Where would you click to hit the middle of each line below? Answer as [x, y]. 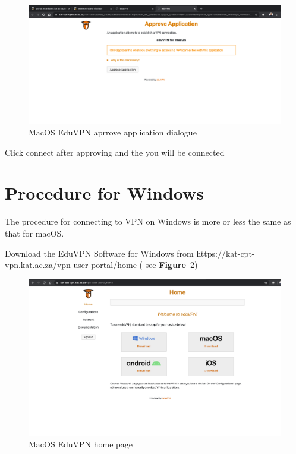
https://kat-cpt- [226, 253]
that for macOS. [34, 233]
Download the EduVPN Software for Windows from [99, 253]
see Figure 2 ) [171, 265]
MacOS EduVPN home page [81, 444]
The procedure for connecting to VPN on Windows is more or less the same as [148, 221]
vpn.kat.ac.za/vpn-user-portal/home [71, 265]
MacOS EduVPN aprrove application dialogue [113, 132]
